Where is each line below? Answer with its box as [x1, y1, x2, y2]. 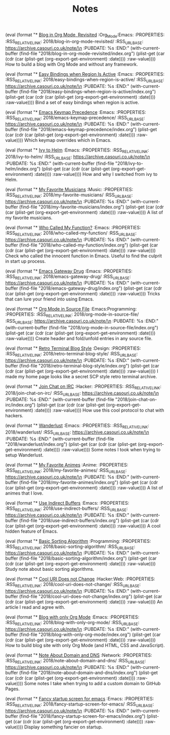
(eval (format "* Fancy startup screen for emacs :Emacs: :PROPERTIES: [5, 695, 154, 701]
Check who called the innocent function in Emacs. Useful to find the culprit [5, 253, 162, 259]
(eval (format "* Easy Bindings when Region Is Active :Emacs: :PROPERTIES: [5, 71, 165, 77]
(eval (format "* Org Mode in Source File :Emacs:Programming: [5, 306, 137, 312]
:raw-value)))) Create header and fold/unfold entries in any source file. [5, 335, 153, 341]
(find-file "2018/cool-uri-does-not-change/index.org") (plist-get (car [19, 593, 162, 600]
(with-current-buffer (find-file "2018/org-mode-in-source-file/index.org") [5, 324, 158, 330]
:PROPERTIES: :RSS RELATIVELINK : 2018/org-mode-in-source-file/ [5, 311, 139, 319]
